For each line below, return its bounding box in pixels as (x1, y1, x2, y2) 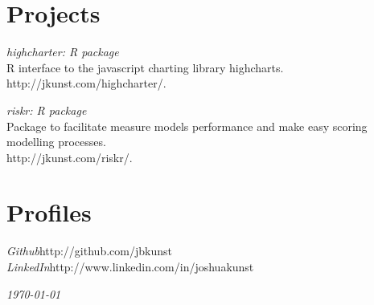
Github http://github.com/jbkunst (6, 242, 172, 259)
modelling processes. (6, 133, 106, 150)
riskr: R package (6, 101, 87, 118)
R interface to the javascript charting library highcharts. (6, 59, 284, 75)
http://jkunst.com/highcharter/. (6, 75, 166, 91)
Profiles (6, 196, 92, 229)
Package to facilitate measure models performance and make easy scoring (6, 117, 368, 134)
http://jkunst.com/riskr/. (6, 148, 133, 165)
